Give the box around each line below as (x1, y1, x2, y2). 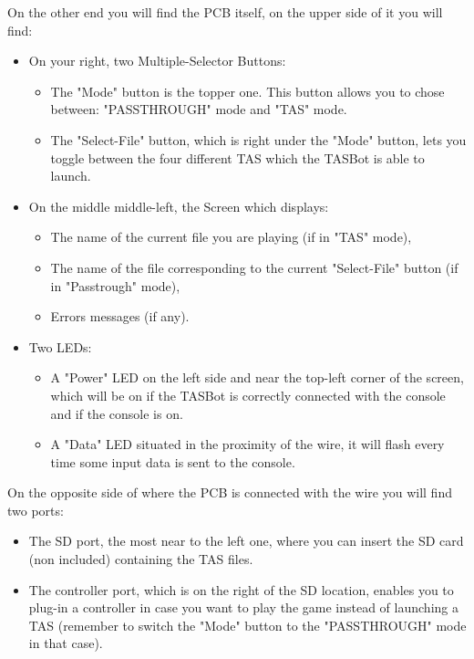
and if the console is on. (50, 403, 183, 423)
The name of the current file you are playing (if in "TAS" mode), (50, 227, 412, 246)
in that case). (28, 633, 103, 653)
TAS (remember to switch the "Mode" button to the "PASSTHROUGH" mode (28, 615, 467, 634)
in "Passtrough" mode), (50, 276, 180, 295)
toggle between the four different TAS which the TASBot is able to (50, 148, 425, 167)
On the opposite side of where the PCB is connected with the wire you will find (7, 483, 452, 502)
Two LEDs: (28, 337, 92, 356)
